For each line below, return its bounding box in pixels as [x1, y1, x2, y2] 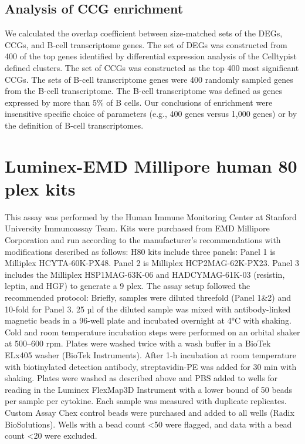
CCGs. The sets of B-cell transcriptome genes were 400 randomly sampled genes [5, 73, 293, 85]
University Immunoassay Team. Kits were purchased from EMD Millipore [5, 222, 270, 234]
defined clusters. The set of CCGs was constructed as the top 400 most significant [5, 61, 299, 73]
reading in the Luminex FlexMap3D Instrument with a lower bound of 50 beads [5, 383, 293, 395]
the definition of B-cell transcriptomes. [5, 119, 144, 131]
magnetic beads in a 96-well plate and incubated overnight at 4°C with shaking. [5, 314, 292, 327]
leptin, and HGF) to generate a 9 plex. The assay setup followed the [5, 280, 250, 292]
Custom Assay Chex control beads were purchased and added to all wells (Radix [5, 406, 294, 418]
